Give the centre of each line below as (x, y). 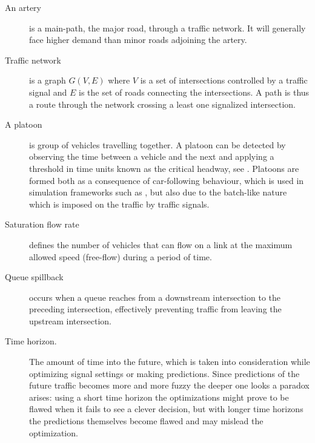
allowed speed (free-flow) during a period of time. (121, 256)
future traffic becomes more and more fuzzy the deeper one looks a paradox (169, 385)
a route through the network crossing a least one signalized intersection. (163, 104)
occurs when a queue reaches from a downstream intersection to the (155, 297)
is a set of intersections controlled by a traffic (224, 80)
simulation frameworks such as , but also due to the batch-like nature (158, 192)
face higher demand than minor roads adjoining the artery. (138, 40)
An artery (23, 7)
